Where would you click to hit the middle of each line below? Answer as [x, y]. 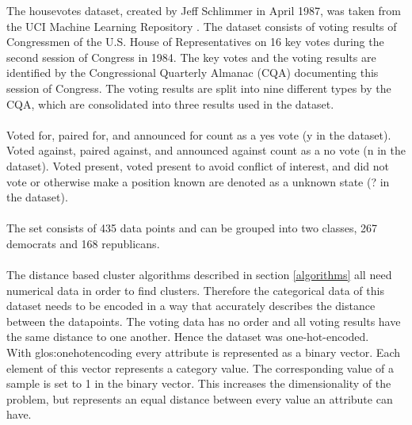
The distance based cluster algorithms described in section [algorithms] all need [199, 275]
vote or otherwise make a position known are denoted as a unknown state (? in [198, 181]
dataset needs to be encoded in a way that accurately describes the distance [191, 306]
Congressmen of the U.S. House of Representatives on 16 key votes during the [195, 42]
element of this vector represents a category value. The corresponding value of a [200, 368]
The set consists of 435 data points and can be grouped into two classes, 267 [192, 228]
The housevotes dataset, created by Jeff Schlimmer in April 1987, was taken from [204, 10]
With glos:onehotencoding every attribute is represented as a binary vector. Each [203, 352]
